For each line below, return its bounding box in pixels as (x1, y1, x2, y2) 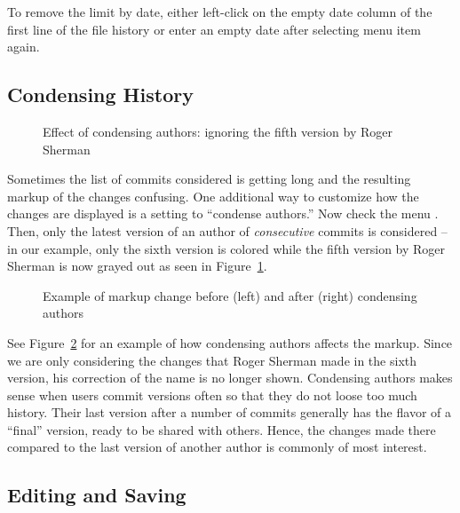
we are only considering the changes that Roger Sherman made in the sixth (7, 351, 417, 369)
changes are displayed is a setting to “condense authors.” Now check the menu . (7, 204, 439, 223)
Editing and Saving (7, 481, 186, 509)
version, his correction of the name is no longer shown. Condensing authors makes (7, 368, 453, 387)
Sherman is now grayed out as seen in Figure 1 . (7, 256, 267, 275)
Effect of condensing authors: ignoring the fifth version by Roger (43, 122, 393, 140)
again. (7, 37, 40, 56)
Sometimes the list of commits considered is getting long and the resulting (7, 170, 411, 188)
